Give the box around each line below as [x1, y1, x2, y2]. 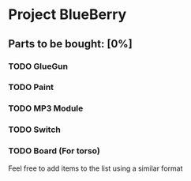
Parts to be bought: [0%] [8, 37, 133, 51]
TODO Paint [8, 81, 54, 92]
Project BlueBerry [8, 6, 127, 24]
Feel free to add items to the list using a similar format [8, 164, 183, 173]
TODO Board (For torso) [8, 145, 100, 156]
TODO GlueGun [8, 61, 69, 72]
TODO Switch [8, 124, 62, 135]
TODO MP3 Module [8, 103, 84, 114]
